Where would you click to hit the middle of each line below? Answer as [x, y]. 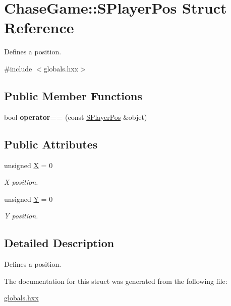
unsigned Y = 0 [28, 199]
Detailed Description [59, 243]
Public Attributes [51, 144]
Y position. [21, 216]
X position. [21, 182]
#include [18, 68]
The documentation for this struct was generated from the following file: [116, 281]
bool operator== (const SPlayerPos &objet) [76, 117]
